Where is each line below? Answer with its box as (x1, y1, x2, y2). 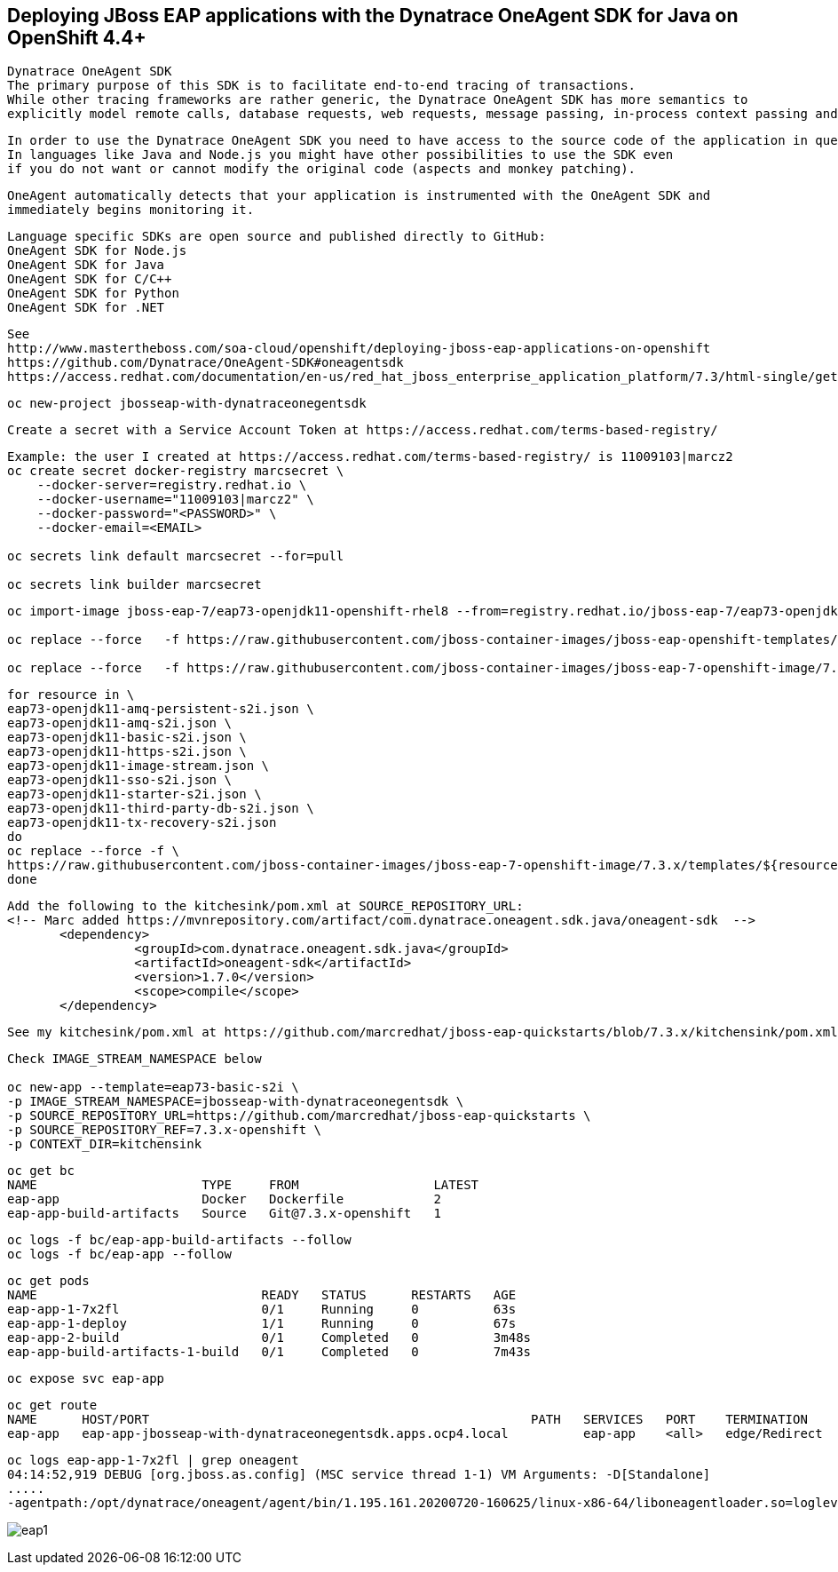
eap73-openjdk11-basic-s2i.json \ (7, 730, 247, 745)
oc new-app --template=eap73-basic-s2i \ (7, 1080, 299, 1095)
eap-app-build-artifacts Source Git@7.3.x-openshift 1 (7, 1206, 441, 1221)
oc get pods (7, 1274, 90, 1289)
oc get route (7, 1398, 98, 1413)
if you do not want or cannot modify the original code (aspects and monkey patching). (7, 162, 636, 177)
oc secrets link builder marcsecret (7, 577, 262, 592)
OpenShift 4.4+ (7, 27, 146, 49)
